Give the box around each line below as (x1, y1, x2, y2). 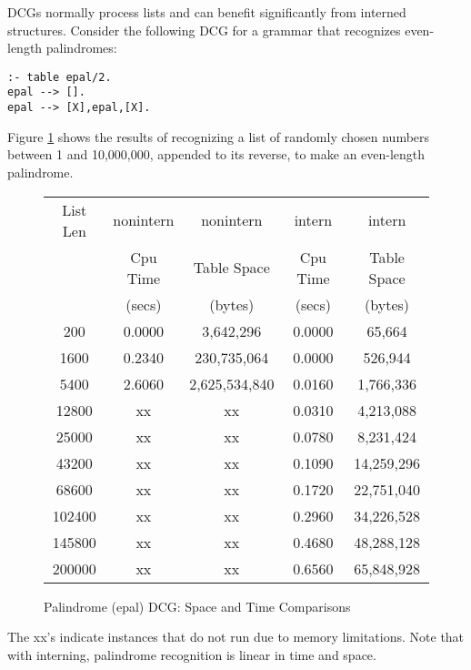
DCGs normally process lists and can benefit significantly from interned (7, 3, 406, 21)
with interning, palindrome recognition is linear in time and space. (7, 645, 376, 664)
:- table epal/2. (7, 70, 112, 84)
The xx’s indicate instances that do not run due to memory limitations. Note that (7, 627, 465, 646)
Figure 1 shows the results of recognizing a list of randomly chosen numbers (7, 127, 430, 146)
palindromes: (45, 38, 117, 57)
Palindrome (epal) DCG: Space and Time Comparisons (44, 596, 351, 615)
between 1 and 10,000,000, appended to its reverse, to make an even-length (7, 145, 426, 164)
